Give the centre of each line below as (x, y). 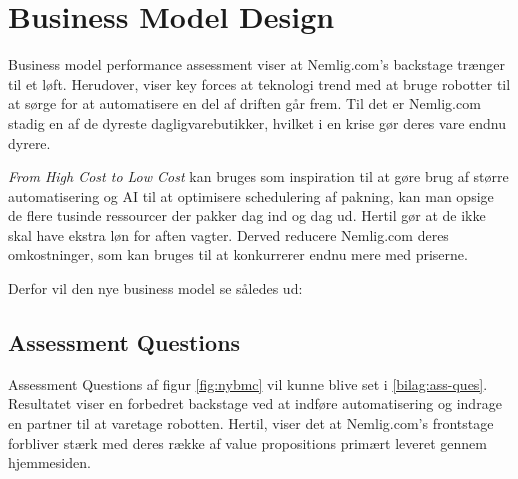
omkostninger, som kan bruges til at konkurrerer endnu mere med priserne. (238, 254)
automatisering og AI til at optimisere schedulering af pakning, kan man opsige (251, 195)
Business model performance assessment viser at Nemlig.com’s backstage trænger (256, 64)
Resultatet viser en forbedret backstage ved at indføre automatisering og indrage (255, 403)
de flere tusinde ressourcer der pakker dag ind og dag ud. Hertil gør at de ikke (247, 215)
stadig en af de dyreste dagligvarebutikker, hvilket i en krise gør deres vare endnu (257, 122)
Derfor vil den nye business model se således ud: (155, 288)
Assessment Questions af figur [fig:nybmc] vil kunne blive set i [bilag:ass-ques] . (248, 383)
